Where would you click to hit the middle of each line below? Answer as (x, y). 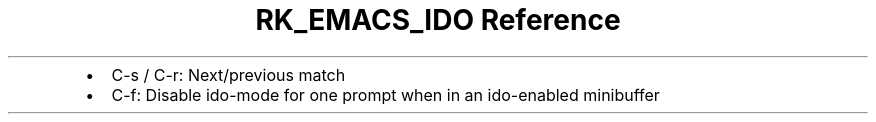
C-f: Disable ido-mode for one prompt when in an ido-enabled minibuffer (385, 94)
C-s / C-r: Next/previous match (228, 74)
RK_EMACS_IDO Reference (438, 20)
